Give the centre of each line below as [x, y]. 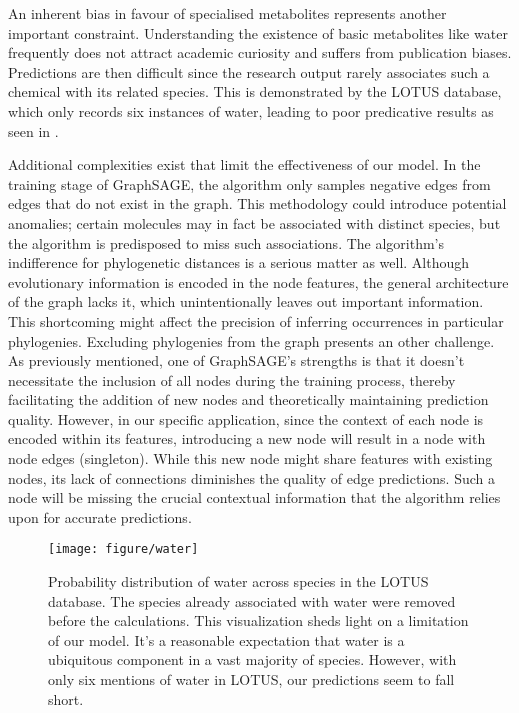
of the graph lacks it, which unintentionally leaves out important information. [246, 301]
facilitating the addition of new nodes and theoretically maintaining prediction [248, 399]
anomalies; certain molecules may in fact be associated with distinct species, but [254, 222]
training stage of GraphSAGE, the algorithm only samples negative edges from [249, 183]
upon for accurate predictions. [100, 516]
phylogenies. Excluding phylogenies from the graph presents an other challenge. [251, 340]
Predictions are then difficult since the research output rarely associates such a [249, 71]
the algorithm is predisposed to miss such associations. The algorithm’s [226, 242]
